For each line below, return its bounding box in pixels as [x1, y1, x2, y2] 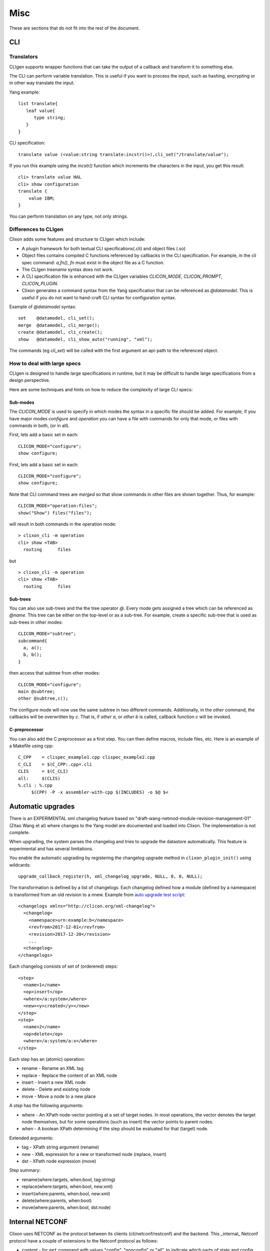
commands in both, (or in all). [9, 423, 70, 429]
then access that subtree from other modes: [9, 670, 100, 676]
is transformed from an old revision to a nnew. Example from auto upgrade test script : [9, 891, 185, 898]
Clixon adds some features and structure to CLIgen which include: [9, 236, 145, 242]
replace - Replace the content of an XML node [21, 1072, 117, 1078]
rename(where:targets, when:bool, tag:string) [21, 1176, 115, 1182]
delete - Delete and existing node [21, 1086, 90, 1092]
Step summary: [9, 1167, 41, 1173]
